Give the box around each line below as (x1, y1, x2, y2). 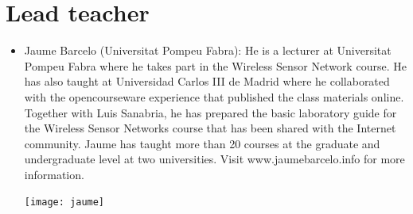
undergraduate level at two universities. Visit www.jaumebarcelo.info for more (24, 151, 405, 167)
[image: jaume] (24, 197, 105, 208)
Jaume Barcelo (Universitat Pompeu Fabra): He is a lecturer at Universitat (24, 42, 392, 59)
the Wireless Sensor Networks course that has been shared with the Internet (24, 120, 396, 136)
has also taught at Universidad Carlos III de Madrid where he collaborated (24, 73, 390, 90)
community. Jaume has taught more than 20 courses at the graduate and (24, 135, 380, 151)
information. (24, 166, 84, 182)
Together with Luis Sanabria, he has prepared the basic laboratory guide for (24, 104, 397, 120)
